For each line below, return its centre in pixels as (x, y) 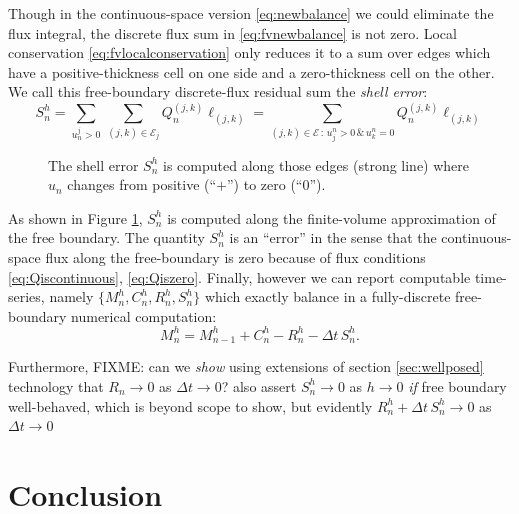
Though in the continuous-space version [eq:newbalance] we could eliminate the (251, 13)
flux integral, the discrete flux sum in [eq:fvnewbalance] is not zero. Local (232, 32)
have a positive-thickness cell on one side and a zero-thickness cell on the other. (251, 71)
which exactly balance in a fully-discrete (327, 296)
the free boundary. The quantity (106, 237)
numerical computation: (144, 315)
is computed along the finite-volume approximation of (331, 217)
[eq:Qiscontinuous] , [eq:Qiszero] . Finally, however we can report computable (239, 276)
